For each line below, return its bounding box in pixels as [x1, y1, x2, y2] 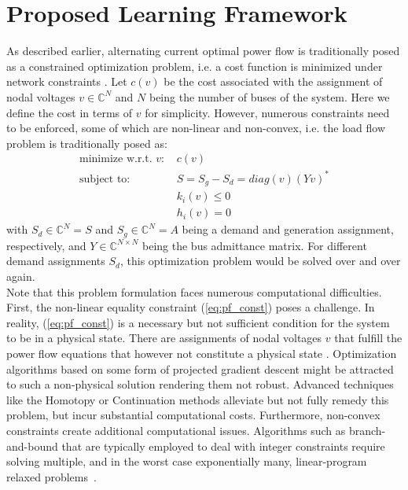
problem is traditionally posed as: [6, 134, 167, 151]
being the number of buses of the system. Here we [149, 88, 390, 105]
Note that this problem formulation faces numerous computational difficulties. [6, 283, 382, 300]
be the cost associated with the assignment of [164, 73, 383, 90]
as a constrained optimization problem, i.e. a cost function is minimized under [6, 57, 383, 74]
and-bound [6, 437, 58, 454]
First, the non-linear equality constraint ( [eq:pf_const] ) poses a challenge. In [6, 299, 375, 315]
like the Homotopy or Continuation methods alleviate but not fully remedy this [6, 391, 389, 407]
